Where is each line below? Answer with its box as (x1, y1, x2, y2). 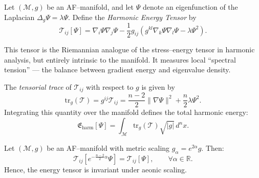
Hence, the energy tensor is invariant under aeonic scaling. (4, 164, 187, 174)
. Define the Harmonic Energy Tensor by (68, 11, 197, 22)
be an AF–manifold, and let (47, 2, 134, 12)
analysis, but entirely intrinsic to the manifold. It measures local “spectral (4, 54, 236, 65)
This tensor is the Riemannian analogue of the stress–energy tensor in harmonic (4, 44, 255, 55)
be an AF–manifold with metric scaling (47, 142, 170, 153)
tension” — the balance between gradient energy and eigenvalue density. (4, 64, 231, 75)
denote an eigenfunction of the (142, 2, 238, 12)
